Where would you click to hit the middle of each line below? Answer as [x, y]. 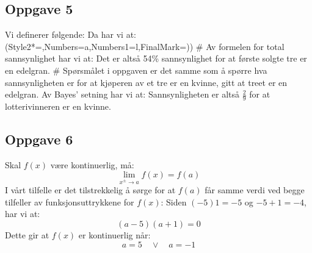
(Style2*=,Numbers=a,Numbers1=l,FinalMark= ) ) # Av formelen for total [145, 46]
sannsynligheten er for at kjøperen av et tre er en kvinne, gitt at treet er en [146, 82]
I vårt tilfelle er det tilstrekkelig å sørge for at [90, 190]
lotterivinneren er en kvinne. [58, 106]
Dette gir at [27, 234]
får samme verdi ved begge [255, 190]
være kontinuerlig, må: [92, 164]
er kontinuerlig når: [114, 234]
